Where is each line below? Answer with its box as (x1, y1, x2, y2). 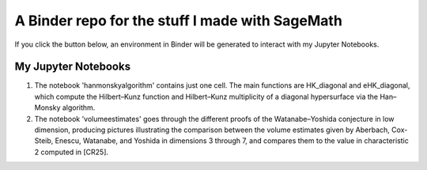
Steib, (34, 136, 54, 145)
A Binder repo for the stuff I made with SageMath (14, 12, 343, 29)
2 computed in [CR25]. (34, 147, 109, 157)
